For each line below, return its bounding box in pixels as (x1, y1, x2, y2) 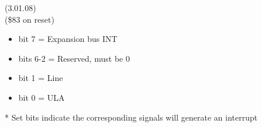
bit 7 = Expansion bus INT (18, 33, 118, 45)
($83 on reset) (5, 13, 54, 25)
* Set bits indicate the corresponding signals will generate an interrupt (5, 111, 258, 123)
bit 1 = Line (18, 72, 63, 84)
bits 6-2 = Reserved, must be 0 (18, 52, 130, 64)
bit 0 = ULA (18, 91, 65, 103)
